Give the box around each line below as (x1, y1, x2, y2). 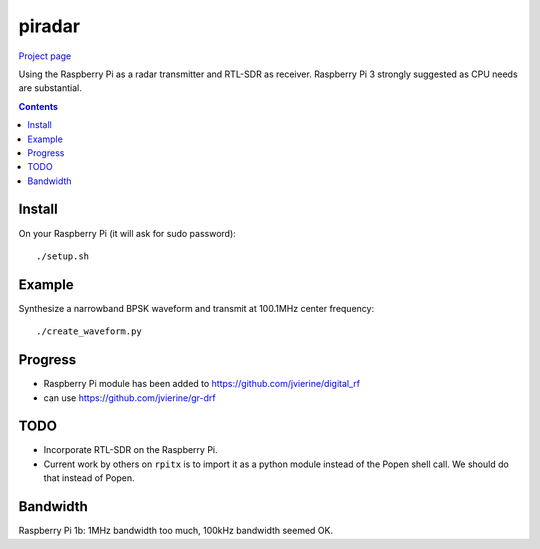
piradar (18, 15, 80, 37)
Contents (18, 100, 59, 112)
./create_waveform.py (36, 326, 142, 337)
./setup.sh (36, 250, 90, 262)
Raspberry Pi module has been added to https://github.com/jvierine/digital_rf (43, 378, 360, 390)
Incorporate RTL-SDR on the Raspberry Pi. (43, 444, 219, 456)
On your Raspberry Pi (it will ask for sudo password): (18, 227, 237, 239)
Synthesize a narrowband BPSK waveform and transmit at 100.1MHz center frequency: (18, 302, 375, 314)
